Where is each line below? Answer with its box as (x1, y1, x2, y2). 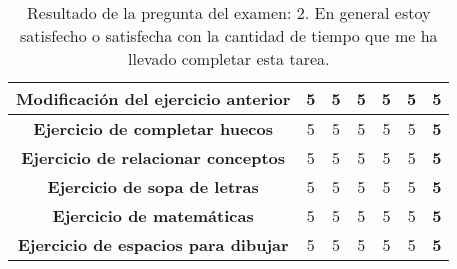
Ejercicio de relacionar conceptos (21, 146, 286, 169)
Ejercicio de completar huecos (33, 117, 273, 140)
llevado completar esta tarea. (127, 47, 330, 70)
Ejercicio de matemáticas (52, 204, 254, 227)
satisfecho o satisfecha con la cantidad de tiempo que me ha (19, 24, 438, 47)
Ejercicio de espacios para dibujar (17, 233, 289, 256)
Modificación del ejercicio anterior (16, 87, 291, 110)
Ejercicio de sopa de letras (47, 175, 259, 198)
